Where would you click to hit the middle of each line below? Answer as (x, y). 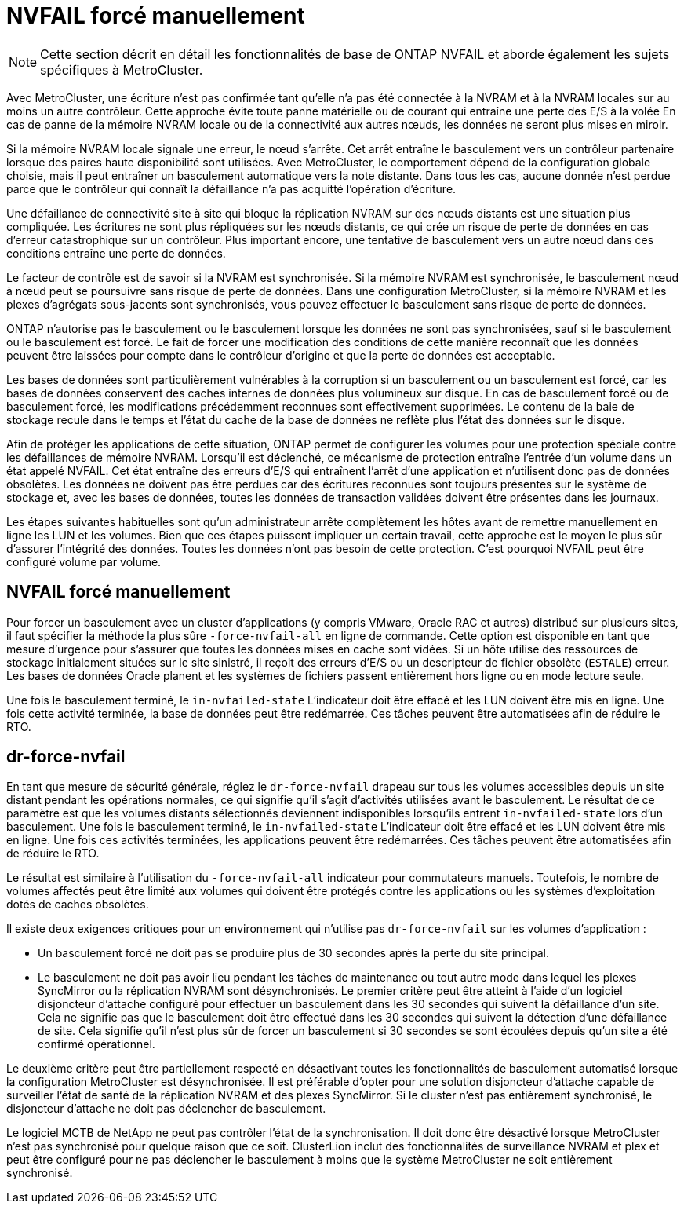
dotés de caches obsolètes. (78, 905)
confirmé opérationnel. (96, 1044)
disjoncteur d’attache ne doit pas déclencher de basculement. (166, 1109)
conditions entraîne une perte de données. (116, 253)
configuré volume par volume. (84, 561)
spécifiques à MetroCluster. (122, 69)
